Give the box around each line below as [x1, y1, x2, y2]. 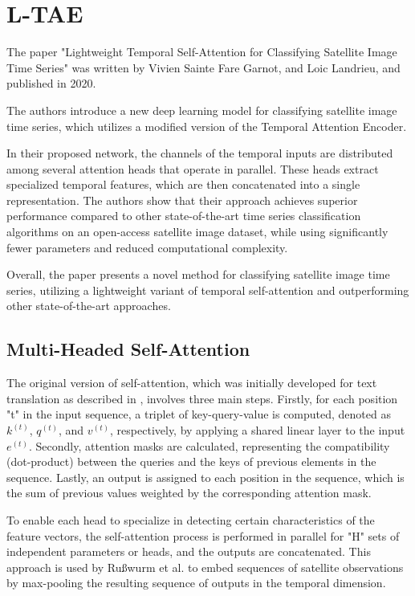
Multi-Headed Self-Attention [6, 337, 250, 361]
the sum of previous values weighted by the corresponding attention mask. [6, 484, 372, 501]
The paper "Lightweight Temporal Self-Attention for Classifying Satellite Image [6, 43, 397, 60]
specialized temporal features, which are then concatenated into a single [6, 176, 360, 193]
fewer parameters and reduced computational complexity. [6, 239, 288, 255]
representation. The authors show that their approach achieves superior [6, 191, 358, 208]
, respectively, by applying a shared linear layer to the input [110, 422, 405, 439]
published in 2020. [6, 75, 96, 92]
